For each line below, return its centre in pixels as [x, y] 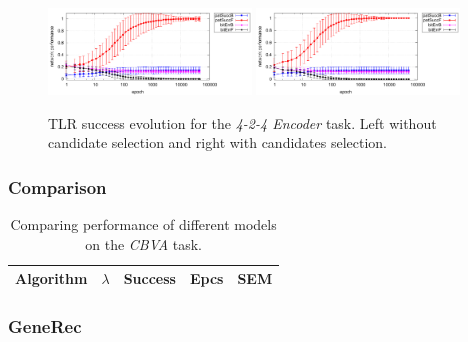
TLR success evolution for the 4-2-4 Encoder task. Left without [242, 122]
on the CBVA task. [143, 243]
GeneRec [45, 326]
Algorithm [51, 278]
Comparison [57, 186]
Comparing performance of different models [143, 224]
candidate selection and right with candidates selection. [217, 142]
